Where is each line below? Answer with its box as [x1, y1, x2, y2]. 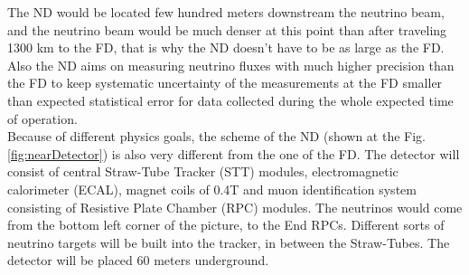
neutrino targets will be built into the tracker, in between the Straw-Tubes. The [7, 232, 450, 251]
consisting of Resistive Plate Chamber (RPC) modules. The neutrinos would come [7, 197, 463, 216]
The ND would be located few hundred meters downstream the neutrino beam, [7, 3, 445, 21]
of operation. [7, 109, 78, 128]
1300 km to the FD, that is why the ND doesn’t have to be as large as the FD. [7, 38, 445, 57]
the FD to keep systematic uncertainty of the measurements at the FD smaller [7, 73, 443, 92]
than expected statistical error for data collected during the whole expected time [7, 90, 454, 109]
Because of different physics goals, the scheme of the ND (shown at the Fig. [7, 127, 427, 146]
